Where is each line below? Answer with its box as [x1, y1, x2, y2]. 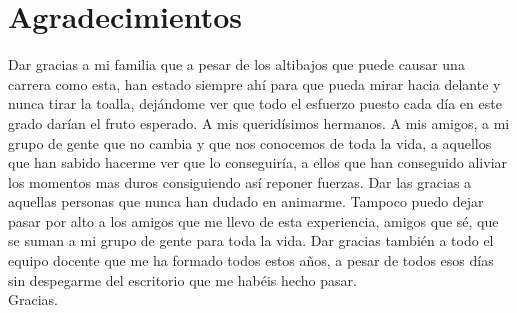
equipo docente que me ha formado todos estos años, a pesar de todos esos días [8, 250, 494, 271]
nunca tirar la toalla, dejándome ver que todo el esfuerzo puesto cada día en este [8, 93, 502, 114]
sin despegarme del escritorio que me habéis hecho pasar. [8, 269, 357, 290]
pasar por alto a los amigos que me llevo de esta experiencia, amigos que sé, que [8, 210, 499, 231]
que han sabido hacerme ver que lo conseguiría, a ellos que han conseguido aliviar [8, 152, 508, 173]
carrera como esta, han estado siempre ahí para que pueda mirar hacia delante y [8, 73, 501, 94]
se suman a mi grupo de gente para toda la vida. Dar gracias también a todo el [8, 230, 494, 251]
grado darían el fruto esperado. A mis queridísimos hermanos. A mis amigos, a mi [8, 112, 510, 133]
